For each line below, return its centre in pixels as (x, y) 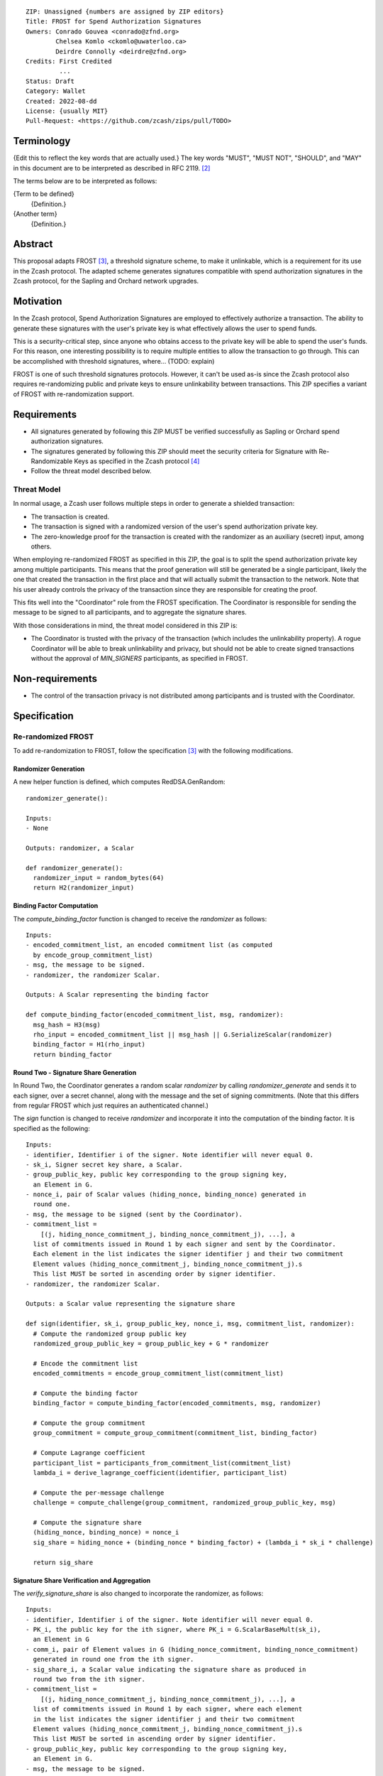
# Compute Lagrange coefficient (89, 1453)
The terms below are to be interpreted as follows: (85, 180)
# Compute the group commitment (89, 1423)
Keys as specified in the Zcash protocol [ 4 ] (137, 461)
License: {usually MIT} (67, 111)
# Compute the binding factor (85, 1393)
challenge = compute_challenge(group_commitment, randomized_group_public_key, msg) (184, 1503)
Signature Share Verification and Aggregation (82, 1580)
